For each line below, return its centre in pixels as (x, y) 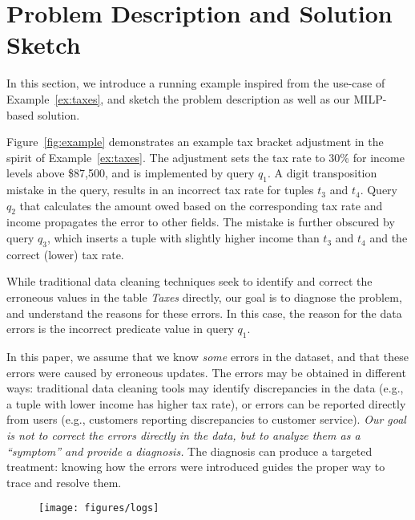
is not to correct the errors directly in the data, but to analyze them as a (183, 435)
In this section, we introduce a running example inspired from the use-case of (196, 83)
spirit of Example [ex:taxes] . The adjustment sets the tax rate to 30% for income (205, 157)
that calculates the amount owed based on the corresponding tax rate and (201, 205)
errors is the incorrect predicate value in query (120, 329)
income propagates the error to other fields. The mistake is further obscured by (201, 222)
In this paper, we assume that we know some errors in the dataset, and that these (207, 357)
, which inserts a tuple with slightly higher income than (183, 238)
